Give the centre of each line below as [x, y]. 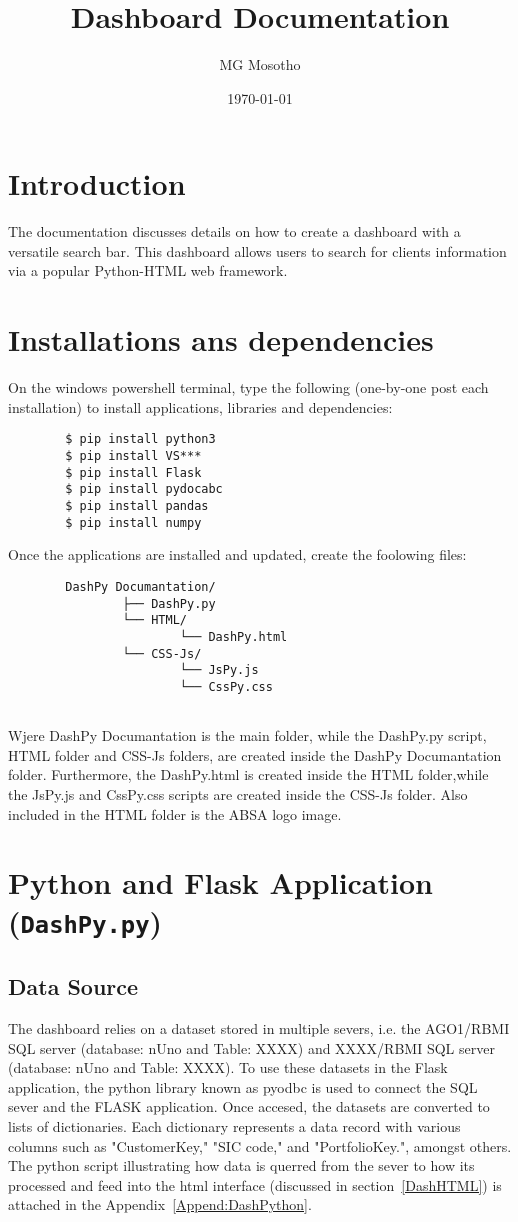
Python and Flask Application [220, 882]
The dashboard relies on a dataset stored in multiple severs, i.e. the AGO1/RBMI [259, 1027]
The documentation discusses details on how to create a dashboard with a [234, 231]
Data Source [73, 986]
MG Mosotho [260, 64]
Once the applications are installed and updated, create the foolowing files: [237, 554]
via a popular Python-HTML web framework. [148, 270]
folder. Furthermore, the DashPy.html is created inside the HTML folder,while [248, 774]
